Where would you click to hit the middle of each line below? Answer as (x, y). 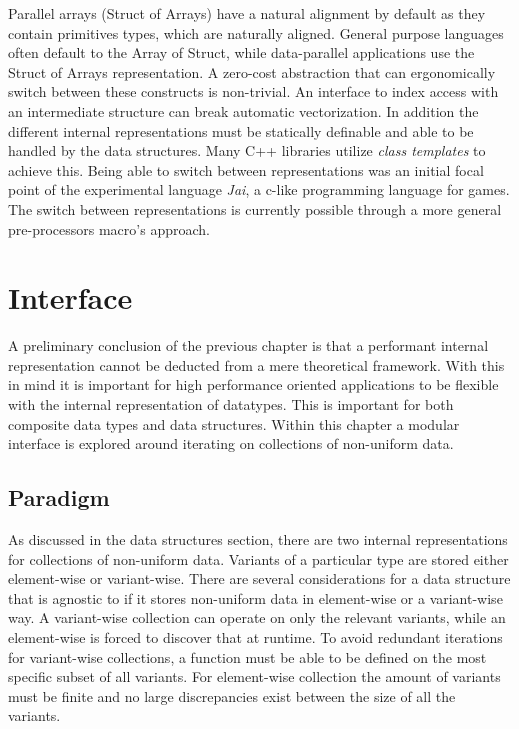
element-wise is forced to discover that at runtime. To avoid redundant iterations (255, 636)
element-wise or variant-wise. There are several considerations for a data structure (259, 578)
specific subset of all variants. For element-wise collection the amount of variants (254, 676)
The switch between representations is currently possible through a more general (255, 208)
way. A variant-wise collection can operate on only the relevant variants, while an (257, 617)
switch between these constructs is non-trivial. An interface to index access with (253, 91)
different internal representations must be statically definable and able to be (241, 130)
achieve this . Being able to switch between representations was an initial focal (246, 169)
